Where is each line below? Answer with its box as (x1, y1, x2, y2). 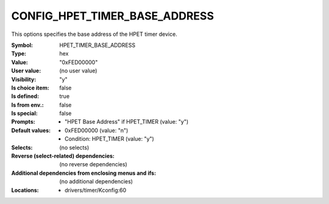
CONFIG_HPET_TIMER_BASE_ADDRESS (11, 9, 214, 23)
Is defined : (11, 93, 40, 100)
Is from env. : (11, 101, 44, 108)
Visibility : (11, 76, 37, 83)
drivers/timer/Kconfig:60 (65, 186, 127, 194)
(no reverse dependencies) (59, 161, 127, 168)
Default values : (11, 127, 51, 134)
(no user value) (59, 67, 97, 74)
